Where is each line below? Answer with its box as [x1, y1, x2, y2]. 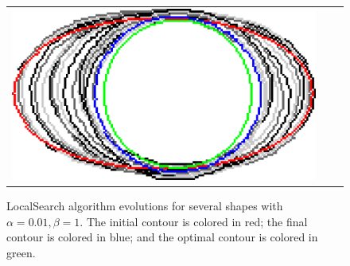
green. [6, 244, 36, 260]
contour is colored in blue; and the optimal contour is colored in [6, 229, 318, 245]
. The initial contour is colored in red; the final [80, 213, 308, 229]
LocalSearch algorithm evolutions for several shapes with [6, 198, 283, 214]
